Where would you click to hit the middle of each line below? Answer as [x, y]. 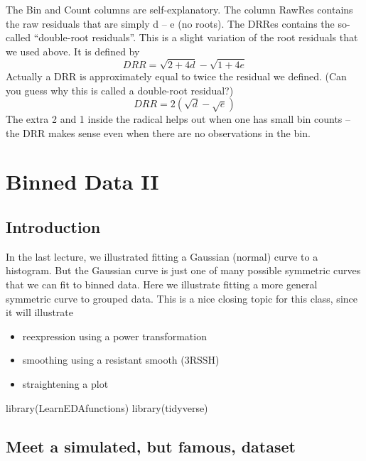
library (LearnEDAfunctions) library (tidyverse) [107, 407]
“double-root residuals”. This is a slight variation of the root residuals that [196, 37]
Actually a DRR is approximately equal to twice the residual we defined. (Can [176, 76]
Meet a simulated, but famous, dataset [151, 446]
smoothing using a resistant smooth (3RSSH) [121, 360]
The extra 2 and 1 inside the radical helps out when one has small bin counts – [178, 119]
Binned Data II [82, 181]
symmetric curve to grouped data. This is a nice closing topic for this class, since [182, 298]
